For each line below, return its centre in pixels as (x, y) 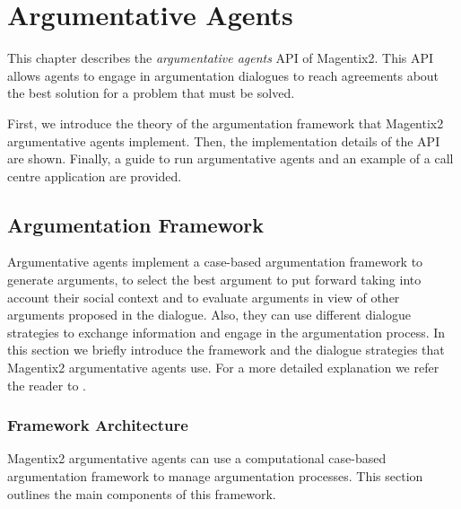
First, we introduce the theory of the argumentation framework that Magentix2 (226, 123)
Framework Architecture (98, 425)
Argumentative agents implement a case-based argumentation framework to (215, 262)
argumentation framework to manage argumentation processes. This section (215, 476)
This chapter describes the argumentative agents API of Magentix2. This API (221, 58)
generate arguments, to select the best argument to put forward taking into (214, 280)
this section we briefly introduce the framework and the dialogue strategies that (226, 350)
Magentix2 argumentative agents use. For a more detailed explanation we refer (223, 368)
